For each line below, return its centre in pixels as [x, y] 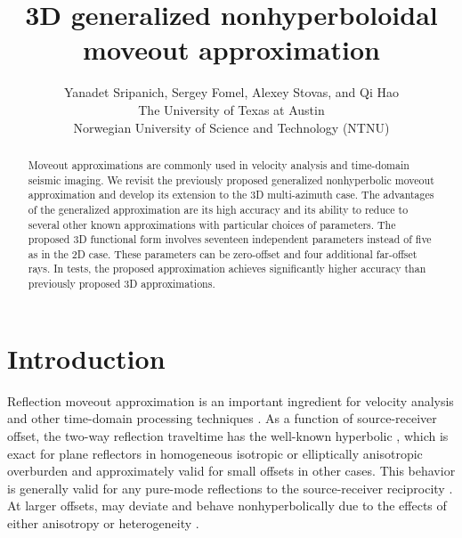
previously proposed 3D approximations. [122, 284]
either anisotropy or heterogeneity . [103, 522]
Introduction [86, 358]
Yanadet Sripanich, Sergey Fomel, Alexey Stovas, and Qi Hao [231, 92]
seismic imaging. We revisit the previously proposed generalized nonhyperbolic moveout [231, 179]
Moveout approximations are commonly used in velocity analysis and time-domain [219, 164]
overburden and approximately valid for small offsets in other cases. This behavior [231, 471]
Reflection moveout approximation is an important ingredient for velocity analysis [231, 400]
